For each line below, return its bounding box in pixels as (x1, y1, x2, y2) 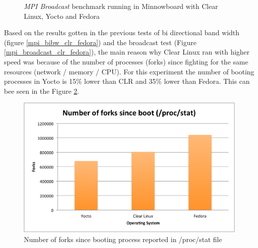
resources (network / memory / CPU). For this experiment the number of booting (4, 66, 255, 76)
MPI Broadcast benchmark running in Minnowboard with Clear (24, 1, 218, 11)
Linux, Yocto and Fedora (24, 10, 100, 21)
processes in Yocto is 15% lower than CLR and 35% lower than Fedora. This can (4, 76, 250, 86)
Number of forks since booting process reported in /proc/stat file (24, 234, 222, 244)
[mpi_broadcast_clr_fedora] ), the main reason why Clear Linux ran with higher (4, 47, 250, 57)
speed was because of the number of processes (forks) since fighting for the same (4, 56, 249, 66)
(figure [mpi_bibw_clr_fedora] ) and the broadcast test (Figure (4, 37, 197, 47)
